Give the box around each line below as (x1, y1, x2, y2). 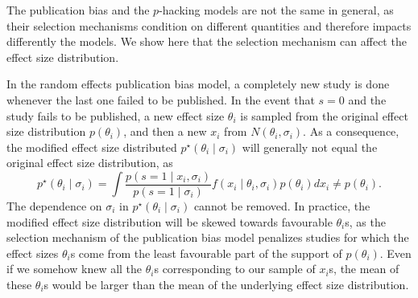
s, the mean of (329, 260, 399, 277)
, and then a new (123, 123, 207, 140)
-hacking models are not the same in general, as (159, 2, 394, 18)
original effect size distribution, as (6, 154, 173, 171)
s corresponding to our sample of (154, 260, 316, 277)
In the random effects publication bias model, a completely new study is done (6, 76, 390, 92)
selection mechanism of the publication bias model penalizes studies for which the (6, 229, 409, 246)
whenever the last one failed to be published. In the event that (6, 91, 315, 108)
